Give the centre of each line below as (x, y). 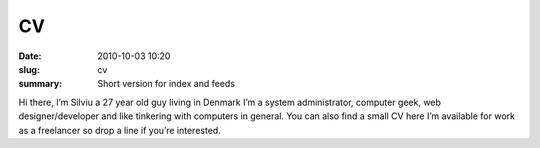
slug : (29, 69)
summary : (40, 84)
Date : (30, 56)
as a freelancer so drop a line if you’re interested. (120, 130)
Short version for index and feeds (166, 84)
